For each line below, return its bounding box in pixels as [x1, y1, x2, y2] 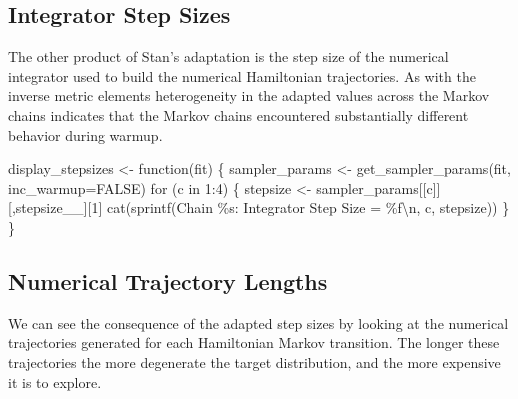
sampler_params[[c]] [316, 177, 441, 198]
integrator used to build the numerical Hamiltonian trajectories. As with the [8, 65, 476, 86]
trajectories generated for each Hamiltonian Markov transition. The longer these [8, 332, 500, 353]
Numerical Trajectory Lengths [8, 265, 328, 296]
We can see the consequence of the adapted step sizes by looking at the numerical [8, 312, 509, 333]
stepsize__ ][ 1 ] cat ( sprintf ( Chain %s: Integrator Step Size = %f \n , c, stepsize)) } [15, 197, 510, 218]
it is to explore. [8, 371, 102, 392]
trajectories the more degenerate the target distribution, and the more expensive [8, 351, 501, 372]
